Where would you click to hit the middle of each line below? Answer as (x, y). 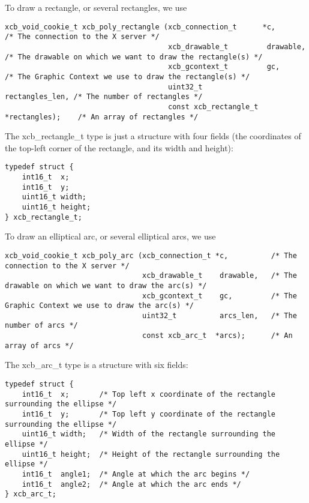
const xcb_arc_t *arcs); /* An (217, 336)
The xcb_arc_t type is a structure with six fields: (97, 365)
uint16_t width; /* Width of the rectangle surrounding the (149, 434)
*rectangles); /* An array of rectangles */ (102, 117)
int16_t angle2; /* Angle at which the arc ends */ (131, 484)
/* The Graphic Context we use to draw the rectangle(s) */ (127, 77)
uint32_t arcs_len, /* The (220, 315)
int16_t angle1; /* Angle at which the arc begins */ (136, 474)
